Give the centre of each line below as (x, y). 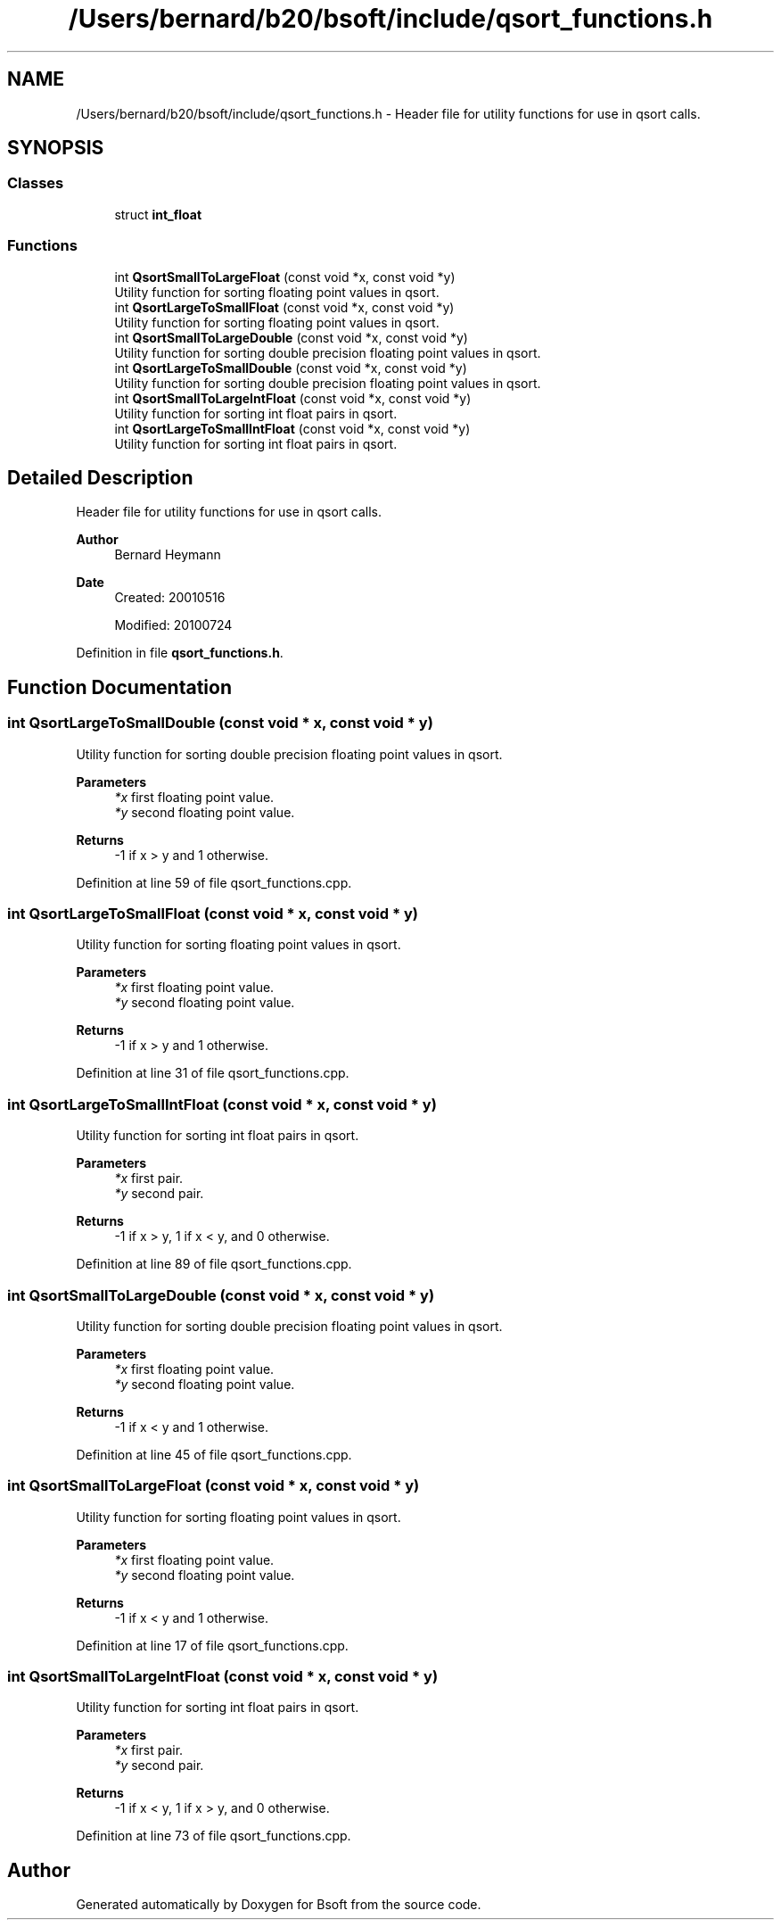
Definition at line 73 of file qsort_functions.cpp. (214, 1836)
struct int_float (158, 214)
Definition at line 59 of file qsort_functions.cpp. (214, 882)
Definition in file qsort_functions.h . (180, 653)
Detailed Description (100, 477)
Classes (36, 183)
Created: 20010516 (170, 598)
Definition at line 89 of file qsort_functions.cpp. (214, 1264)
